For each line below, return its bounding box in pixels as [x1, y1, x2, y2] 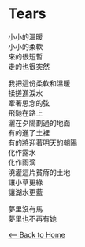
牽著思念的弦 [8, 98, 50, 108]
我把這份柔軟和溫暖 [8, 78, 71, 88]
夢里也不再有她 [8, 214, 57, 223]
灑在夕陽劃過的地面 [8, 118, 71, 127]
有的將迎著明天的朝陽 [8, 138, 77, 147]
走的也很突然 [8, 61, 50, 71]
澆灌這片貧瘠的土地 [8, 167, 71, 177]
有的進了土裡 [8, 127, 50, 137]
